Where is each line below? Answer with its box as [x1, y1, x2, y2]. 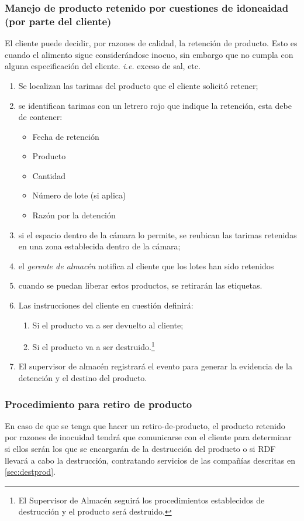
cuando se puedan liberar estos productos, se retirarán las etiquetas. [18, 279, 262, 292]
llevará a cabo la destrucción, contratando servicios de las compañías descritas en [5, 454, 295, 466]
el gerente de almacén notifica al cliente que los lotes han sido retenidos [18, 259, 274, 272]
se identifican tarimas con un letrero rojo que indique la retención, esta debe [18, 99, 292, 111]
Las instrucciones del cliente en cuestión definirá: [18, 299, 194, 311]
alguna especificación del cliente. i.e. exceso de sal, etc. [5, 60, 201, 72]
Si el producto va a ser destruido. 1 [32, 339, 155, 352]
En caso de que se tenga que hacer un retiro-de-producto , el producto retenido [5, 419, 285, 431]
